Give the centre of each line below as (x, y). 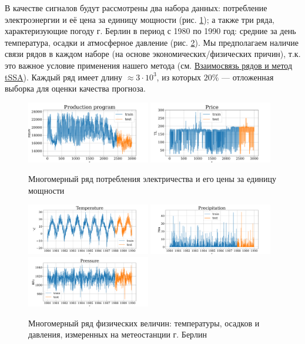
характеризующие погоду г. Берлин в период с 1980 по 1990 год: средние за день (150, 31)
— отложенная (248, 77)
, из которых (179, 77)
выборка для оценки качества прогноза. (75, 88)
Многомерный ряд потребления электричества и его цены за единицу (152, 179)
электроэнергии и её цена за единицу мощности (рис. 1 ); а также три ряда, (140, 19)
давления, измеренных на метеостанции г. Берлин (118, 334)
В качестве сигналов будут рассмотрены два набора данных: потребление (136, 8)
